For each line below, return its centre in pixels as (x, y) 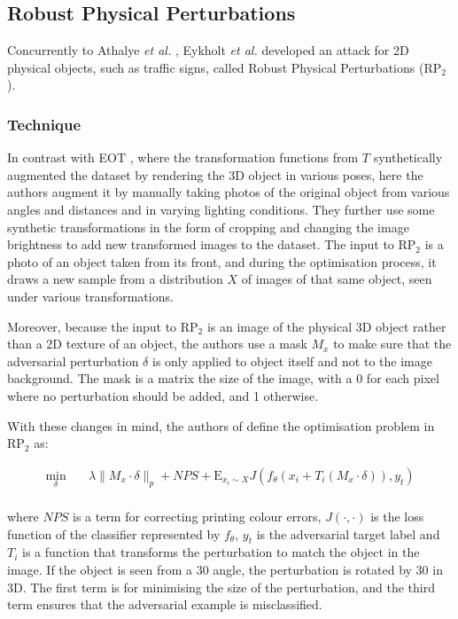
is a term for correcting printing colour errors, (197, 516)
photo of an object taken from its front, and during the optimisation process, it (222, 261)
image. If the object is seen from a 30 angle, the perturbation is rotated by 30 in (225, 569)
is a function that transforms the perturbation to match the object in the (221, 552)
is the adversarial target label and (348, 533)
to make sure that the (392, 344)
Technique (44, 124)
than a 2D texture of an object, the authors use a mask (157, 344)
